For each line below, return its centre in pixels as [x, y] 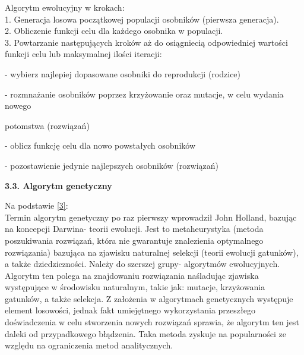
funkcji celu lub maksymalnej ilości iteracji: [83, 54]
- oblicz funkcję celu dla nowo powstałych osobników [100, 145]
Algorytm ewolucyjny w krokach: [65, 7]
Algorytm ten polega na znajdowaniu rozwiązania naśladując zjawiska [132, 275]
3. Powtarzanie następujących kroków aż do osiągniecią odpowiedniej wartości [146, 42]
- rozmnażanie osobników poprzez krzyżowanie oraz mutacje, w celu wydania [144, 94]
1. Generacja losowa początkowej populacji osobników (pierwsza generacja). [142, 19]
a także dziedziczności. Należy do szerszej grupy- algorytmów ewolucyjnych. [142, 264]
